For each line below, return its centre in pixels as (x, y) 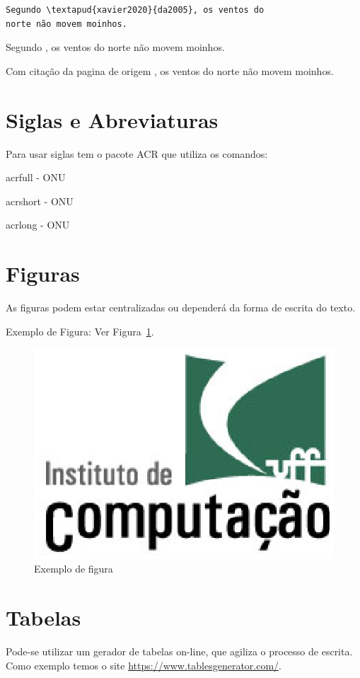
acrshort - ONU (40, 201)
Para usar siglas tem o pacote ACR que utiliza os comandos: (137, 153)
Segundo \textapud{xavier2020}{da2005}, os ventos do (135, 10)
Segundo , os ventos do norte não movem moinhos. (115, 47)
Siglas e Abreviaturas (112, 119)
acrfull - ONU (36, 177)
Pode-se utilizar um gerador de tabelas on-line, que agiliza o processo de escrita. (179, 651)
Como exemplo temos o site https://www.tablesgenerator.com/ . (144, 665)
